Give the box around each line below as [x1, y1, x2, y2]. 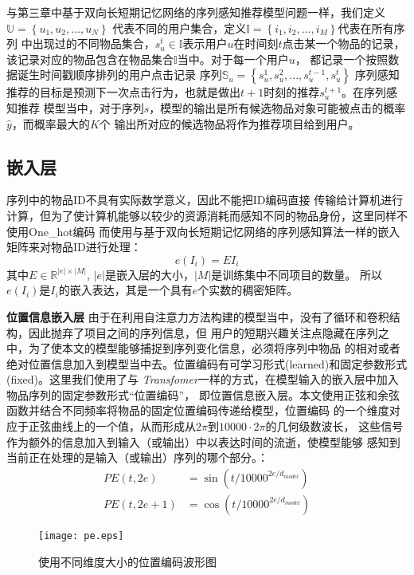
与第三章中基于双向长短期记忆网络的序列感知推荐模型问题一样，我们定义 [6, 4, 385, 20]
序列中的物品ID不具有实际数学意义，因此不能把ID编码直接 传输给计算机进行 [6, 191, 404, 208]
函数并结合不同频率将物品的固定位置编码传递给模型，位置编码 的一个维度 [6, 402, 389, 419]
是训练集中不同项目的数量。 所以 [211, 266, 382, 282]
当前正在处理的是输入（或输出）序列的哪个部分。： [6, 449, 268, 466]
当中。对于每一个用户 [177, 50, 289, 67]
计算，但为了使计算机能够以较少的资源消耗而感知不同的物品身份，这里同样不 [6, 207, 408, 223]
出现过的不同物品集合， [32, 35, 155, 52]
